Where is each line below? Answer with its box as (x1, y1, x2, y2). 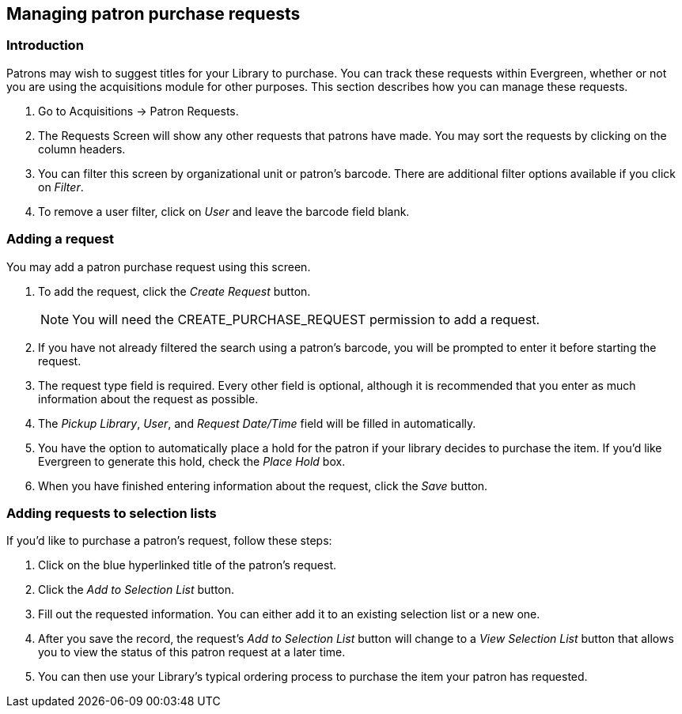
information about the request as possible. (38, 391, 259, 406)
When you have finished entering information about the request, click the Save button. (38, 478, 488, 493)
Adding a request (6, 231, 115, 247)
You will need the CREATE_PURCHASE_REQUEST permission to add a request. (72, 311, 540, 327)
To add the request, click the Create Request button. (38, 284, 311, 298)
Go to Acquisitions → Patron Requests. (38, 104, 239, 118)
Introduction (6, 37, 84, 54)
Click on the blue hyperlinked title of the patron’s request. (38, 558, 337, 572)
